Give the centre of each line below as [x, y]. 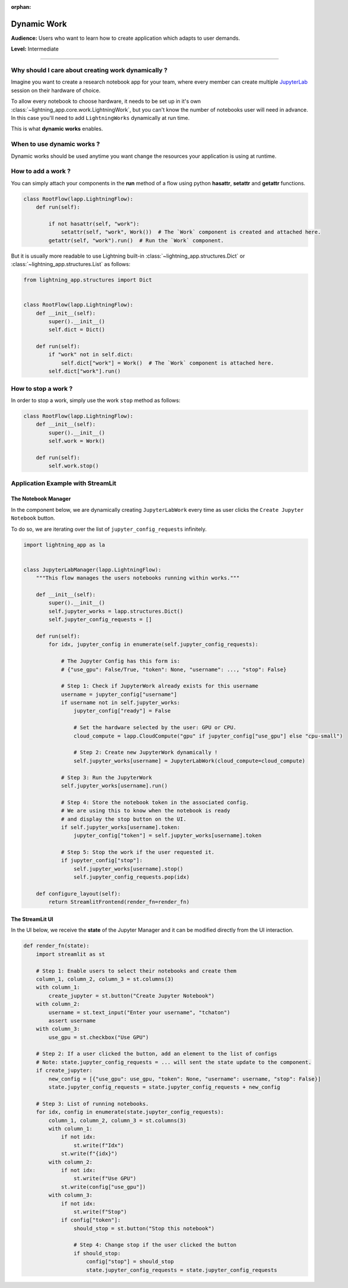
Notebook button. [33, 518]
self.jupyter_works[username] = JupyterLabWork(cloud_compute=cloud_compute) [189, 761]
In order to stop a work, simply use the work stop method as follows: [96, 400]
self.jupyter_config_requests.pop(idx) [132, 877]
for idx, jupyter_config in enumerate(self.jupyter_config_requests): [153, 645]
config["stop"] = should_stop [130, 1262]
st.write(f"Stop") [100, 1212]
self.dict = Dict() [77, 330]
